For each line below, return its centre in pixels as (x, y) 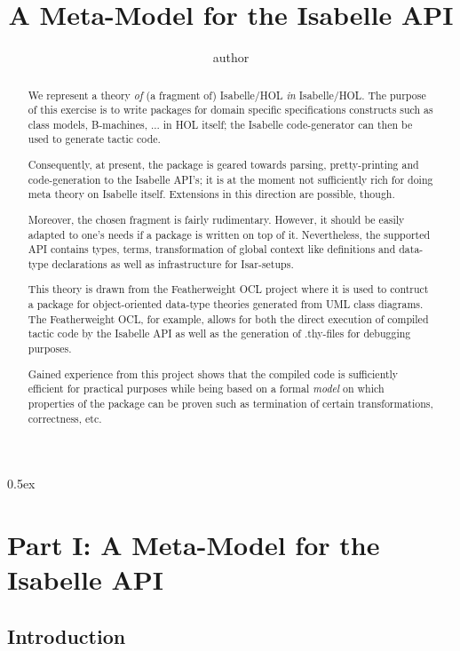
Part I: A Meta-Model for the (194, 544)
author (231, 57)
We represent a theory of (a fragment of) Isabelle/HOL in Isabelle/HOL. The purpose (227, 95)
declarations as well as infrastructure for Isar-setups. (173, 263)
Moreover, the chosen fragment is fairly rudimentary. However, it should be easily (216, 219)
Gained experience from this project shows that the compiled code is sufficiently (213, 373)
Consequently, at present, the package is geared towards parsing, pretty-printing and (223, 165)
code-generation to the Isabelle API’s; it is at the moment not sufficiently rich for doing (230, 179)
